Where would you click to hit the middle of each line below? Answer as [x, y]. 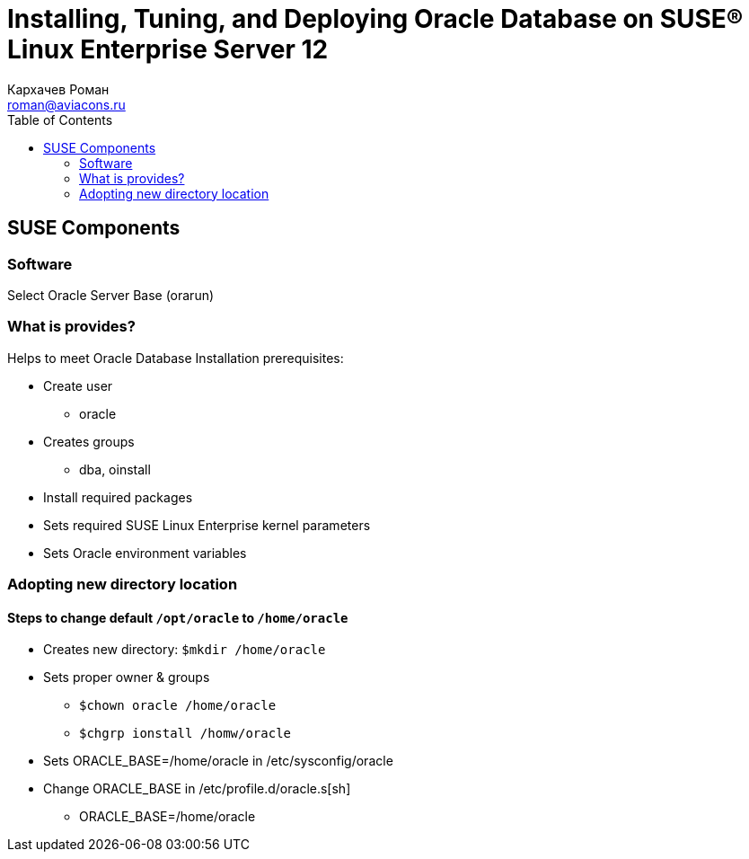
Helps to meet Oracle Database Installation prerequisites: [176, 358]
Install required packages [118, 497]
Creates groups [89, 441]
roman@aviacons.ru [66, 104]
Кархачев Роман [58, 89]
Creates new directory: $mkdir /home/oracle [185, 650]
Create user [78, 385]
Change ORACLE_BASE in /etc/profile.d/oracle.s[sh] [197, 789]
